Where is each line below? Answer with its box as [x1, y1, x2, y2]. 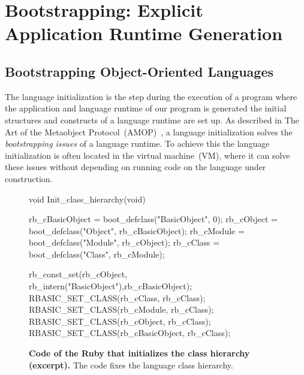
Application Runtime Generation [5, 21, 283, 46]
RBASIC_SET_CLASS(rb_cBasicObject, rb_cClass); [29, 326, 231, 339]
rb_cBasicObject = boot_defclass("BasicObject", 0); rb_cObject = [29, 213, 278, 225]
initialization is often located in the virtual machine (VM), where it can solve [5, 149, 290, 161]
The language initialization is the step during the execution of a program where [5, 90, 297, 102]
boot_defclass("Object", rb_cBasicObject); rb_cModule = [29, 224, 245, 237]
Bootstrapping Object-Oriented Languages [5, 62, 274, 80]
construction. [5, 172, 53, 185]
